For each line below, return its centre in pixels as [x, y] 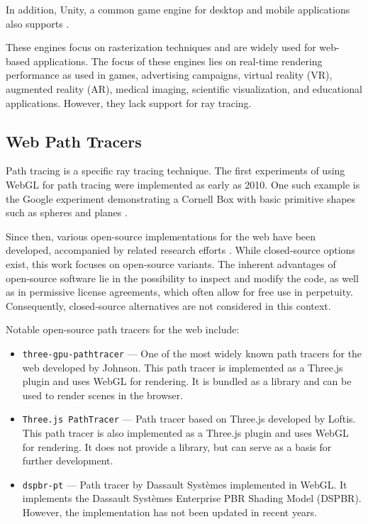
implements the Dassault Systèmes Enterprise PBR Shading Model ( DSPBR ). [192, 498]
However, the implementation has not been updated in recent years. [169, 512]
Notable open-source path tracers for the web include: [123, 329]
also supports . [38, 23]
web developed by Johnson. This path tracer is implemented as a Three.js [183, 367]
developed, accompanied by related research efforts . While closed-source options [180, 250]
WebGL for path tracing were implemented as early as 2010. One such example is [183, 184]
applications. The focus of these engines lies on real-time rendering [178, 61]
